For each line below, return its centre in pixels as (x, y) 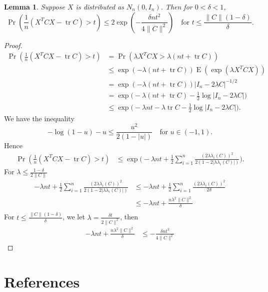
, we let (74, 217)
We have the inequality (39, 118)
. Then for (176, 7)
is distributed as (100, 7)
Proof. (13, 45)
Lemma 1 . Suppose (35, 7)
